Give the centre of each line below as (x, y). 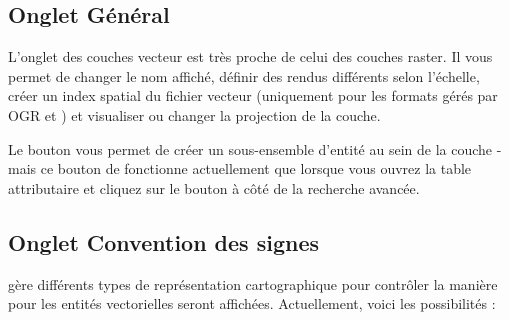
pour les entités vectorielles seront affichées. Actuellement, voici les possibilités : (252, 303)
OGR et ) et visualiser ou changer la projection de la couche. (194, 114)
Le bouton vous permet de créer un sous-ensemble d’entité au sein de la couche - (255, 148)
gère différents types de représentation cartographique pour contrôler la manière (253, 283)
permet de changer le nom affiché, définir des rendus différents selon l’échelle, (244, 75)
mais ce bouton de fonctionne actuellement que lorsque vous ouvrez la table (240, 168)
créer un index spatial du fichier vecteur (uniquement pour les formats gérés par (253, 95)
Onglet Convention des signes (164, 241)
